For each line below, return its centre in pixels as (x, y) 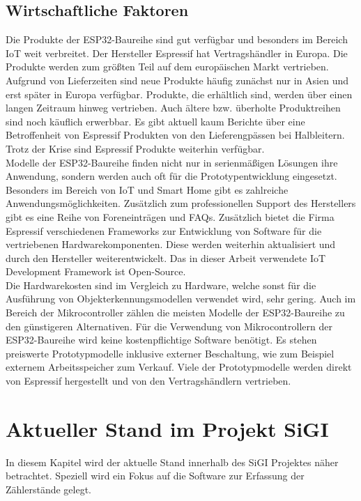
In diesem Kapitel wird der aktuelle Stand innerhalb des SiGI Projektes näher (172, 462)
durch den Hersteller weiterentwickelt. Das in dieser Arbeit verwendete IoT (166, 257)
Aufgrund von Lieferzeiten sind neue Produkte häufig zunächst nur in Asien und (177, 80)
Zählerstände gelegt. (49, 489)
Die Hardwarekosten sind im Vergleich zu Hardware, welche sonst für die (161, 285)
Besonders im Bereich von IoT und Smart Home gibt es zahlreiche (147, 189)
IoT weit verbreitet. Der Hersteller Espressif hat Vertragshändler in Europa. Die (177, 53)
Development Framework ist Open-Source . (96, 271)
